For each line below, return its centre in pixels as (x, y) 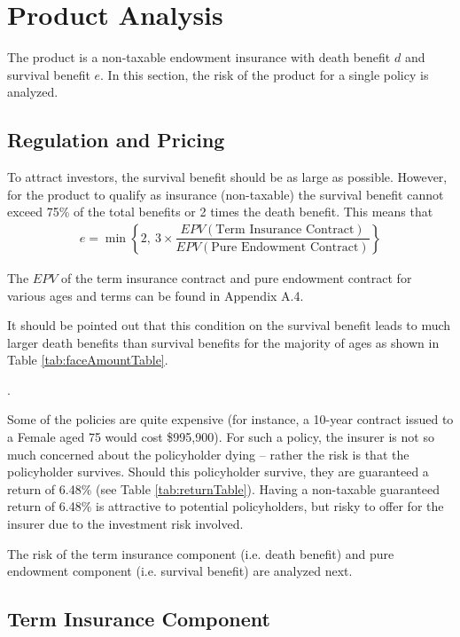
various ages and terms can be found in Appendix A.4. (156, 295)
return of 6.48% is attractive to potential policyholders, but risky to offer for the (226, 506)
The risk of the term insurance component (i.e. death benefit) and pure (201, 553)
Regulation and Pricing (116, 140)
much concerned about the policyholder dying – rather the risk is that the (208, 454)
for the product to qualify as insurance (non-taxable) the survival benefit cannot (226, 194)
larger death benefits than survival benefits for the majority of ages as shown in (223, 342)
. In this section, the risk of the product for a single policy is (265, 74)
